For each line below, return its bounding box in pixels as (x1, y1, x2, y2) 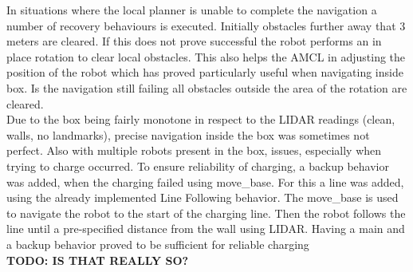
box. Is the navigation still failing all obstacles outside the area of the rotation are (6, 79, 407, 96)
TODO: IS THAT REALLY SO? (6, 251, 189, 268)
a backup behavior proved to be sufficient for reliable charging (6, 235, 309, 252)
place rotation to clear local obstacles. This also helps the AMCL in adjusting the (6, 48, 406, 65)
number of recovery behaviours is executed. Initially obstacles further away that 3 (6, 17, 406, 34)
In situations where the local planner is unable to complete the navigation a (6, 2, 377, 18)
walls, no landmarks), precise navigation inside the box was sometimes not (6, 126, 370, 143)
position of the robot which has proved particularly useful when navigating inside (6, 64, 403, 81)
